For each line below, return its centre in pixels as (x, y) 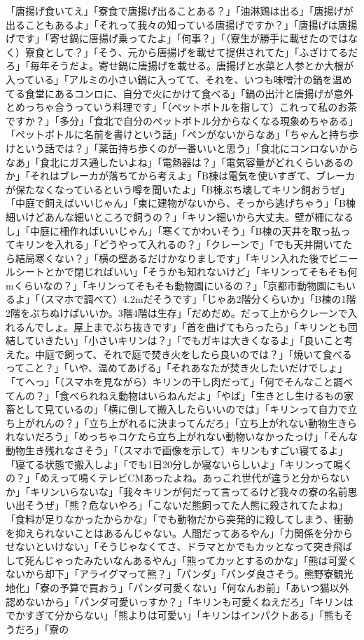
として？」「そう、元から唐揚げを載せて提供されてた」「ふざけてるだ (201, 52)
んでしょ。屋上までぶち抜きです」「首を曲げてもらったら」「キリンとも (186, 326)
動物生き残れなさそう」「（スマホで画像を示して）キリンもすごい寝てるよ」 (177, 450)
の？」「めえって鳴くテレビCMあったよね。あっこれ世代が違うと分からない (178, 478)
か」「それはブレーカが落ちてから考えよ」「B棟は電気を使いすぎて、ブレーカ (181, 176)
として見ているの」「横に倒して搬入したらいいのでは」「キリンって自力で (181, 409)
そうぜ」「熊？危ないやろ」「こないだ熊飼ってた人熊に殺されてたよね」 (186, 505)
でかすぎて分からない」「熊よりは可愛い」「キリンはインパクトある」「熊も (175, 615)
